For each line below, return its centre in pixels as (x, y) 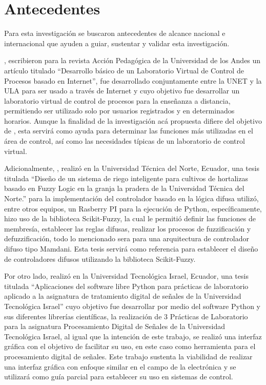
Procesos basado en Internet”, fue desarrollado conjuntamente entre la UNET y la (133, 80)
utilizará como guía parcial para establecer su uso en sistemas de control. (119, 377)
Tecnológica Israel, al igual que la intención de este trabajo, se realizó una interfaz (133, 336)
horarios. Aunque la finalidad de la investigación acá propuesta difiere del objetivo (133, 120)
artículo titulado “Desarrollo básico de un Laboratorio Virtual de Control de (124, 70)
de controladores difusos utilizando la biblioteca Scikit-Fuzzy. (100, 258)
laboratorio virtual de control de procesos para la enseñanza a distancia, (117, 100)
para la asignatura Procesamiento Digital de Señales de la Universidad (115, 326)
